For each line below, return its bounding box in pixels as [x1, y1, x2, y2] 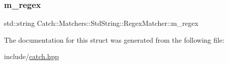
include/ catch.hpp [4, 51, 59, 62]
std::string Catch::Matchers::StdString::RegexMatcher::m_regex [4, 18, 199, 28]
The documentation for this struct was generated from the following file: [4, 34, 225, 45]
